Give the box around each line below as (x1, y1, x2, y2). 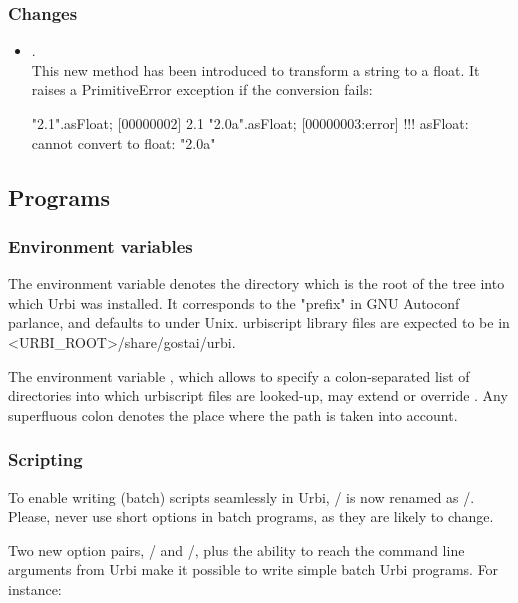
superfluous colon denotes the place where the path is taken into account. (8, 404, 458, 425)
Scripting (8, 447, 83, 472)
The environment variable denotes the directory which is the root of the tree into (8, 273, 505, 294)
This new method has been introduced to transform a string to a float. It (31, 59, 480, 80)
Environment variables (8, 233, 193, 258)
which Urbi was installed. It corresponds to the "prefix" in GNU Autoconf (8, 292, 460, 313)
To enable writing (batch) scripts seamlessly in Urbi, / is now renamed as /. (8, 486, 475, 507)
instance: (8, 578, 62, 599)
